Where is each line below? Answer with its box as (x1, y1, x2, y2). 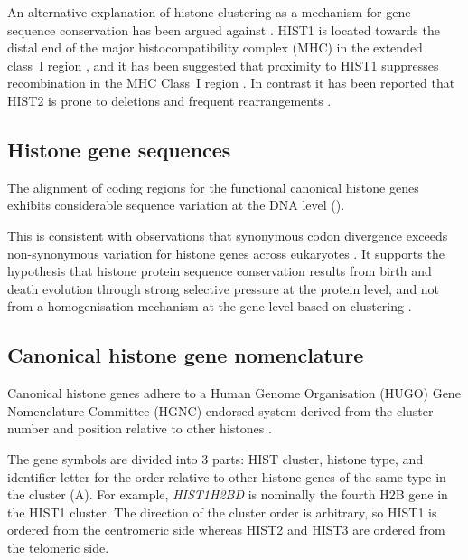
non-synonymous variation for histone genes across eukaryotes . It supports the (7, 243, 445, 262)
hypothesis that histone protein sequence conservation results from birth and (7, 261, 432, 280)
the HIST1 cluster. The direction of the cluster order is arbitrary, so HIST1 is (7, 502, 437, 521)
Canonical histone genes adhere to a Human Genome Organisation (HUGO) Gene (7, 384, 461, 403)
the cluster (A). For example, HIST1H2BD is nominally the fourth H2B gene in (7, 485, 448, 504)
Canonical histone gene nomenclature (7, 341, 364, 369)
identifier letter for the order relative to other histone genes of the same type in (7, 467, 446, 486)
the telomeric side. (7, 537, 109, 556)
